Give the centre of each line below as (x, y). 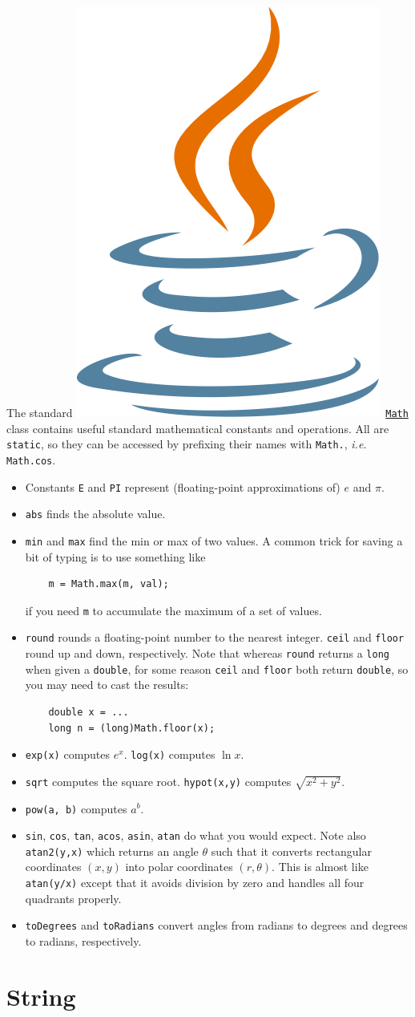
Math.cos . (31, 459)
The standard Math (207, 412)
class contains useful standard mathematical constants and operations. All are (198, 428)
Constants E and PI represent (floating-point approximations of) (183, 486)
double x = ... (89, 712)
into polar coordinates (179, 867)
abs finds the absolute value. (95, 514)
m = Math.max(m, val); (109, 584)
